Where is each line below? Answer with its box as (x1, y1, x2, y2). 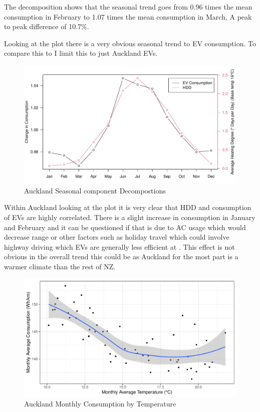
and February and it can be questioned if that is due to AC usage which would (4, 222, 246, 232)
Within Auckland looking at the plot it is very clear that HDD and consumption (4, 202, 251, 213)
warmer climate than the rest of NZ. (4, 261, 116, 271)
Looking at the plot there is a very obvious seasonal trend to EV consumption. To (4, 38, 256, 48)
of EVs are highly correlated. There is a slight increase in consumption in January (4, 212, 255, 222)
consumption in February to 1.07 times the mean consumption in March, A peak (4, 11, 252, 22)
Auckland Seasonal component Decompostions (24, 185, 166, 195)
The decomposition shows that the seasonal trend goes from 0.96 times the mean (4, 2, 252, 12)
